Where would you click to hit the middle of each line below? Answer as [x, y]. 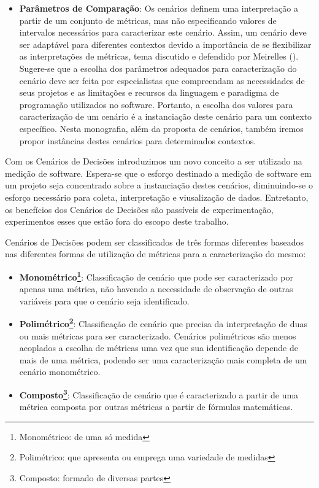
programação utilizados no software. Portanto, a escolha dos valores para [156, 104]
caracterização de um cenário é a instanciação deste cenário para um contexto [166, 116]
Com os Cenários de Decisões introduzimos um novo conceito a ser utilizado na [154, 161]
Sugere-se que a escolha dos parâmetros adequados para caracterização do [158, 68]
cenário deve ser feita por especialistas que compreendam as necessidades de [162, 80]
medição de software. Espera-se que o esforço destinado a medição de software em [158, 173]
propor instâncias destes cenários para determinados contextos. [138, 140]
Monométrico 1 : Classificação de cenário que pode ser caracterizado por [156, 276]
